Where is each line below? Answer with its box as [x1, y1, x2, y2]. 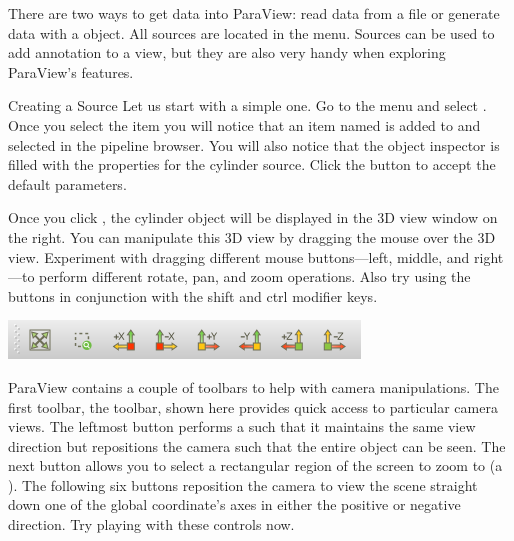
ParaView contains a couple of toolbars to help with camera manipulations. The [8, 376, 499, 397]
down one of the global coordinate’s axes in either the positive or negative [8, 494, 461, 515]
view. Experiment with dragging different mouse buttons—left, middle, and [8, 246, 470, 267]
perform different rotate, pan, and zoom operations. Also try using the [39, 266, 471, 287]
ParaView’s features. [8, 61, 134, 82]
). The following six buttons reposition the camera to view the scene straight [8, 474, 478, 495]
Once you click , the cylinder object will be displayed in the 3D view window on [8, 207, 498, 228]
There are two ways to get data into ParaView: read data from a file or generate [8, 3, 500, 23]
